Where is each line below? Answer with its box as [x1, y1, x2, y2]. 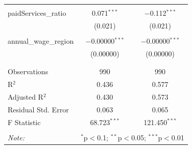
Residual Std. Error [8, 104, 69, 114]
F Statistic [8, 116, 41, 127]
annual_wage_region [8, 35, 74, 46]
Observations [8, 66, 49, 77]
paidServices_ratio [8, 8, 66, 18]
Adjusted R [8, 91, 43, 102]
